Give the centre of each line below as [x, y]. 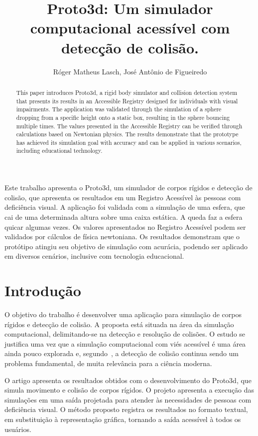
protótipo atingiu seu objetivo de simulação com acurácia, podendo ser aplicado [126, 246]
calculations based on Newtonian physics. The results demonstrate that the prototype [127, 134]
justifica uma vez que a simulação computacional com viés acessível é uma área [125, 343]
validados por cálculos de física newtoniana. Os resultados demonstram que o [122, 236]
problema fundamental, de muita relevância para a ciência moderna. [108, 363]
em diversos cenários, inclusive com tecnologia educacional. [94, 256]
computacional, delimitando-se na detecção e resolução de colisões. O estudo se [125, 334]
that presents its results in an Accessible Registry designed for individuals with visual [127, 101]
